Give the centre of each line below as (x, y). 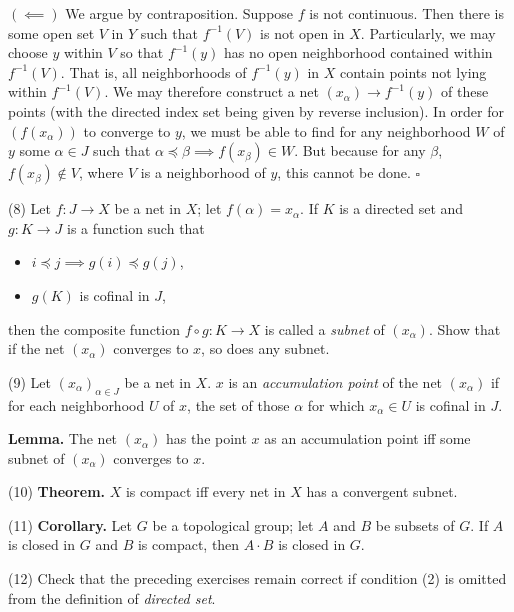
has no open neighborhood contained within (358, 52)
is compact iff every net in (205, 491)
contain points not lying (413, 71)
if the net (36, 348)
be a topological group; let (233, 524)
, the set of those (238, 404)
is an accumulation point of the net (335, 381)
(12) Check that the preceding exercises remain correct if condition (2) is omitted (257, 578)
